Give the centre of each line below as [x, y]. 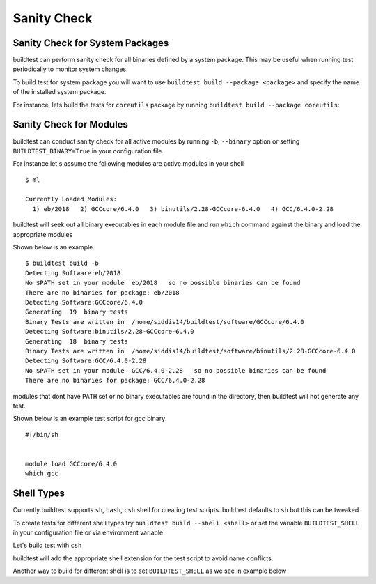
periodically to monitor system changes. [70, 69]
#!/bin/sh [42, 435]
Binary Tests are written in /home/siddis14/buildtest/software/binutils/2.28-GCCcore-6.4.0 [190, 351]
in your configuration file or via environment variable [88, 532]
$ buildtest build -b [62, 263]
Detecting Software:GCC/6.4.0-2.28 [86, 361]
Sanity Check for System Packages [91, 43]
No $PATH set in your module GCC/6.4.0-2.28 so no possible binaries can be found [176, 370]
